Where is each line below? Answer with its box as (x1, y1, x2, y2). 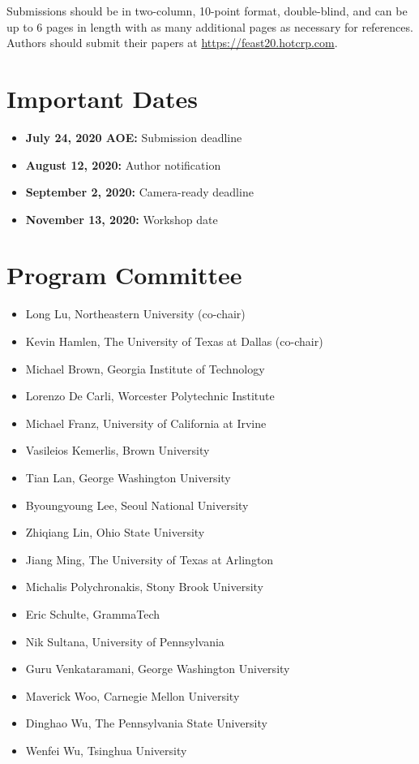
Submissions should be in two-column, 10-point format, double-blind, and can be (6, 2, 408, 19)
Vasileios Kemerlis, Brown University (25, 442, 210, 459)
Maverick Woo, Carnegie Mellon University (25, 687, 240, 704)
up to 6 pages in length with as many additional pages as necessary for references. (6, 18, 413, 35)
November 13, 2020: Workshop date (25, 210, 218, 227)
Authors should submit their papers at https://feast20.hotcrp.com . (6, 34, 338, 51)
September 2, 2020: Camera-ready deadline (25, 183, 254, 201)
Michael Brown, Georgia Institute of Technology (25, 360, 265, 377)
